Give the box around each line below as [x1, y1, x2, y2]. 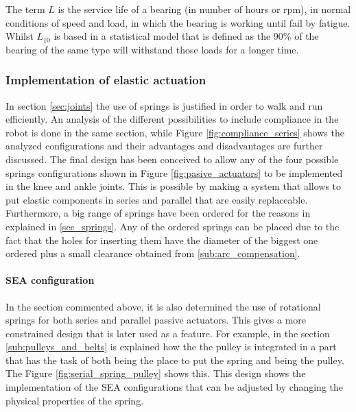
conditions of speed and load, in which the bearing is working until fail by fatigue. [5, 15, 351, 29]
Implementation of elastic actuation [5, 71, 206, 88]
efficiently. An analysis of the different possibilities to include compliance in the [5, 112, 339, 126]
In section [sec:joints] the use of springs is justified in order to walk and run [5, 98, 323, 112]
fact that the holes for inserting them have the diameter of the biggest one [5, 232, 318, 247]
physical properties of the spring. [5, 393, 144, 407]
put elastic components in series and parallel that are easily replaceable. [5, 192, 308, 206]
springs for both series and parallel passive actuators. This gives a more [5, 313, 307, 327]
